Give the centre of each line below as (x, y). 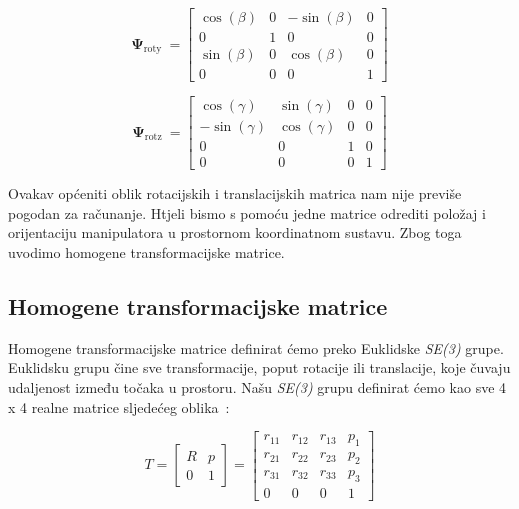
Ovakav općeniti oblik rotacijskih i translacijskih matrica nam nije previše (235, 193)
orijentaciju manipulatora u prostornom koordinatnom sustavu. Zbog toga (235, 232)
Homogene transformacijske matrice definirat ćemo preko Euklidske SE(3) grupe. (256, 347)
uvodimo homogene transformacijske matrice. (146, 252)
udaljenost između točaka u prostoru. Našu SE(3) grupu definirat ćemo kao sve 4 (257, 387)
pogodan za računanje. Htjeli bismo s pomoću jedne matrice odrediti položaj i (247, 212)
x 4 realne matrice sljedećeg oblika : (119, 406)
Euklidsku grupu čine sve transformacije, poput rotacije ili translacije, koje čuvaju (259, 367)
